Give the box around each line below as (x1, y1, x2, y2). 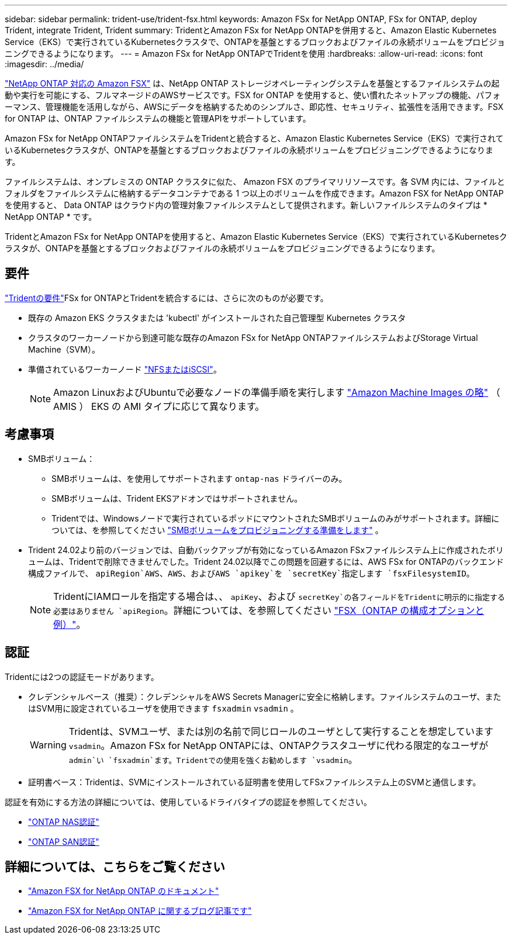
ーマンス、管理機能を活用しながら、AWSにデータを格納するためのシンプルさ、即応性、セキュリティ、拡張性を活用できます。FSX (5, 102, 504, 112)
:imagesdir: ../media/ (5, 59, 84, 69)
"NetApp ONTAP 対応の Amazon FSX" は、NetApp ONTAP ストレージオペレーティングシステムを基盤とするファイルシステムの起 (5, 78, 500, 88)
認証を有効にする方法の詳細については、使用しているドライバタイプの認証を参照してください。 (5, 796, 372, 807)
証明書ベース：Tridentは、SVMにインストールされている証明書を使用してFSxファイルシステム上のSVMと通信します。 (28, 776, 481, 787)
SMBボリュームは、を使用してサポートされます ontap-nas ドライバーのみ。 (51, 473, 347, 484)
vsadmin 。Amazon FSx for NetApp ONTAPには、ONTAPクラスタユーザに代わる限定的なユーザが (68, 739, 489, 751)
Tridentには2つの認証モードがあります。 (5, 671, 159, 682)
